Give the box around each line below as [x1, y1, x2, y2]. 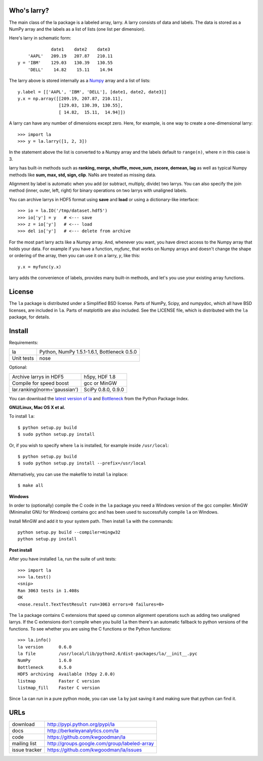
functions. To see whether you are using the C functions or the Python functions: [9, 626, 171, 631]
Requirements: [9, 339, 38, 345]
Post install [9, 547, 33, 553]
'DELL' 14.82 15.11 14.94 [27, 67, 113, 73]
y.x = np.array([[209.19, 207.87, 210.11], [18, 96, 123, 102]
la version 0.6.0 [18, 644, 72, 650]
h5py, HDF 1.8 [83, 373, 116, 380]
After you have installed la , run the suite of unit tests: [9, 556, 117, 562]
